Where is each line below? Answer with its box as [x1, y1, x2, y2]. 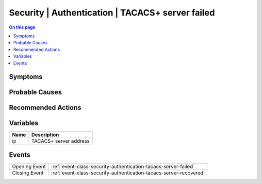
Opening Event [12, 163, 46, 169]
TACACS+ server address [31, 138, 90, 145]
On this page [9, 24, 35, 30]
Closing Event [12, 169, 44, 176]
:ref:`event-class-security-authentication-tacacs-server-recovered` [51, 169, 205, 176]
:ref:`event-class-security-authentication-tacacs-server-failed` [51, 163, 195, 169]
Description [31, 131, 59, 138]
